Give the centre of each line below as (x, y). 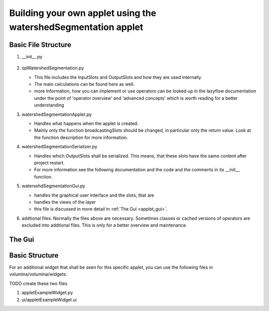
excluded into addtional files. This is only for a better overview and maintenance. (104, 225)
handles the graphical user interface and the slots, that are (94, 195)
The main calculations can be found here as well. (84, 84)
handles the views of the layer (65, 202)
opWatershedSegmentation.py (53, 68)
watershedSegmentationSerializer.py (60, 147)
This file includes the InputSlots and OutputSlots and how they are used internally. (118, 77)
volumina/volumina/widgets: (38, 274)
